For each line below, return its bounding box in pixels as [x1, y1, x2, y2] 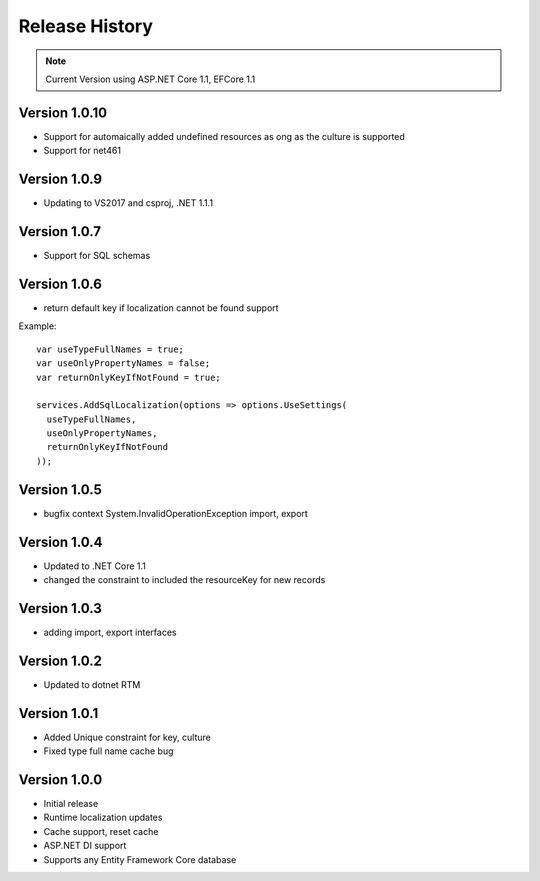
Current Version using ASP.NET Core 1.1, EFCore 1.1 [45, 73, 256, 85]
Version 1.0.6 [18, 275, 102, 292]
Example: [18, 320, 57, 332]
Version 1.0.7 [18, 223, 102, 240]
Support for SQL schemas [43, 250, 151, 262]
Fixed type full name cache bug [43, 745, 174, 757]
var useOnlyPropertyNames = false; [36, 358, 211, 369]
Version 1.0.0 [18, 771, 103, 788]
